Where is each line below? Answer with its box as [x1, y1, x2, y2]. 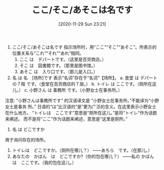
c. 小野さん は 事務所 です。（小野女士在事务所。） [24, 87, 123, 93]
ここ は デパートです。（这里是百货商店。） [19, 56, 107, 62]
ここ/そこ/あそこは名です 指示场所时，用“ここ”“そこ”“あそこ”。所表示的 [12, 44, 157, 50]
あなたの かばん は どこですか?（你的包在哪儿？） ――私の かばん [12, 153, 154, 159]
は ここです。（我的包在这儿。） [12, 159, 77, 165]
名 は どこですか [12, 126, 45, 132]
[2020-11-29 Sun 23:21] [58, 21, 106, 27]
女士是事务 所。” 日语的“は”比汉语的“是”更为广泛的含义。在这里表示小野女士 [5, 104, 157, 110]
